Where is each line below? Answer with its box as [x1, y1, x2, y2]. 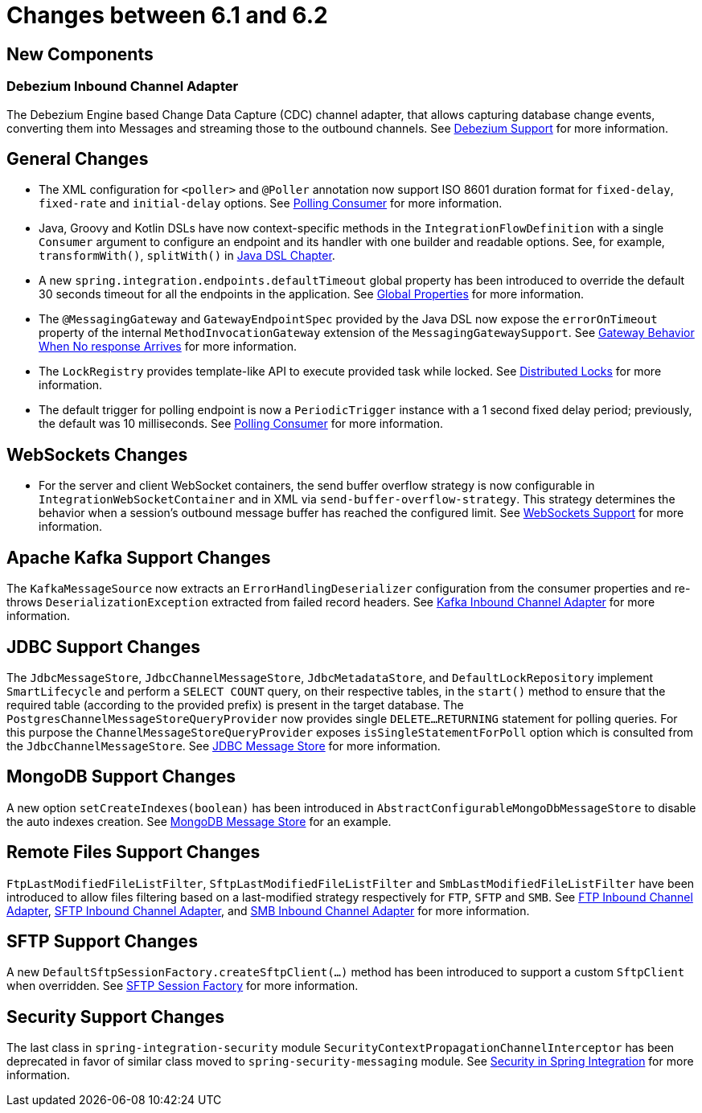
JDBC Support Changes [6, 636, 201, 657]
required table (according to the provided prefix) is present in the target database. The [6, 697, 464, 712]
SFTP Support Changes [6, 931, 198, 952]
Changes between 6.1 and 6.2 [6, 2, 328, 29]
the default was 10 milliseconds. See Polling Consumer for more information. [39, 417, 443, 431]
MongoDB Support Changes [6, 766, 236, 787]
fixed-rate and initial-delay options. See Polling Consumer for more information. [39, 196, 503, 211]
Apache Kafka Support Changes [6, 547, 271, 568]
